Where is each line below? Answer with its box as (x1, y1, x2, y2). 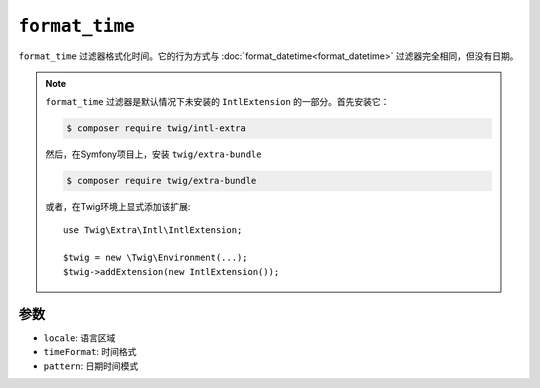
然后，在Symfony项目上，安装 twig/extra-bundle (45, 148, 262, 160)
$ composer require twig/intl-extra (66, 123, 247, 134)
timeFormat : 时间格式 (43, 346, 137, 358)
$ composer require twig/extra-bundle (66, 175, 257, 187)
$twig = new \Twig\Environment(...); (63, 252, 249, 264)
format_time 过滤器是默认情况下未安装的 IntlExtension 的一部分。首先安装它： (45, 96, 390, 108)
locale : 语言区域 (43, 331, 116, 344)
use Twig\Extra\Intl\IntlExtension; (63, 224, 243, 235)
